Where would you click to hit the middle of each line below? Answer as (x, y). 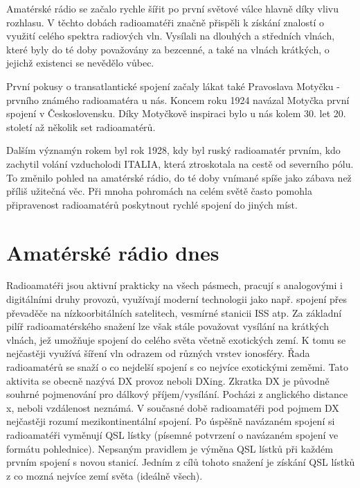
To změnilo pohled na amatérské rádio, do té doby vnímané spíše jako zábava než (179, 177)
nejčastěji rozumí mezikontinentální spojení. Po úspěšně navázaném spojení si (171, 421)
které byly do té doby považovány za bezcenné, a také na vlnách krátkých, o (168, 49)
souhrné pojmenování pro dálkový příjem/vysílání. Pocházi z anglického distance (177, 394)
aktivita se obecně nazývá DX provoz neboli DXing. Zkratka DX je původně (168, 380)
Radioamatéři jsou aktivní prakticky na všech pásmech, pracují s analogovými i (174, 285)
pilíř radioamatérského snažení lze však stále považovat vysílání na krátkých (168, 326)
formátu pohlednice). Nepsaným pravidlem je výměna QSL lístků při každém (170, 448)
